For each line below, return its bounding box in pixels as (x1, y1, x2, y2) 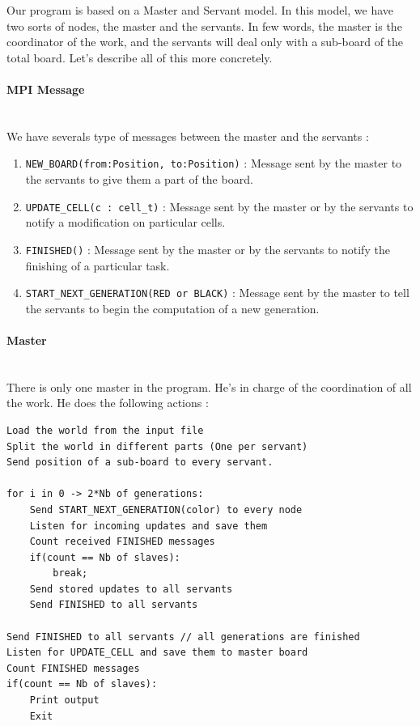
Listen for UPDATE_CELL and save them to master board (6, 647, 308, 659)
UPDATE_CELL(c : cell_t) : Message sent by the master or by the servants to (25, 197, 414, 214)
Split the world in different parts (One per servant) (6, 440, 308, 452)
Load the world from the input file (6, 424, 204, 436)
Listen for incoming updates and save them (29, 520, 268, 532)
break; (53, 567, 88, 580)
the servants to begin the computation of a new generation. (25, 299, 320, 316)
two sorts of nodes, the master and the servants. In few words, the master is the (6, 17, 402, 34)
